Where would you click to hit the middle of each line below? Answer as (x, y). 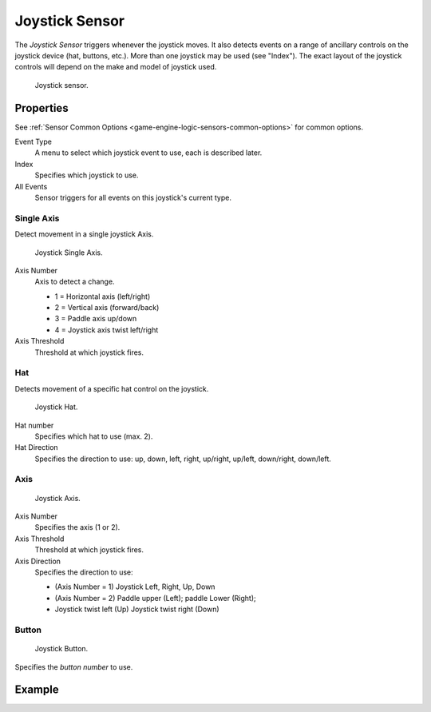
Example (37, 690)
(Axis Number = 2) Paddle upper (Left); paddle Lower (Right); (156, 598)
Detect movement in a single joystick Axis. (84, 234)
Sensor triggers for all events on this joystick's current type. (133, 197)
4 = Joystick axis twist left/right (107, 330)
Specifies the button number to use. (74, 666)
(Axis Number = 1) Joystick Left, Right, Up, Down (135, 587)
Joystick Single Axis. (69, 253)
